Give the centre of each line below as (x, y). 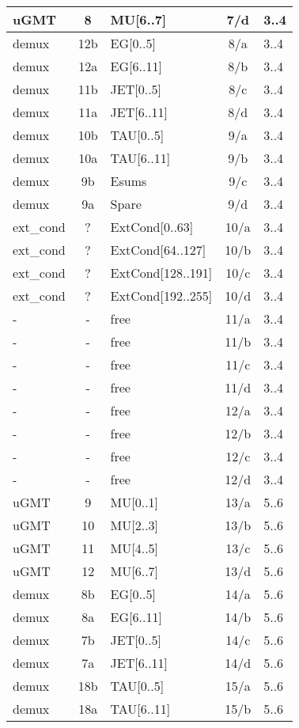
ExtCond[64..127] (158, 250)
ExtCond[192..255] (161, 296)
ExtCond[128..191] (161, 273)
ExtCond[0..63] (152, 227)
